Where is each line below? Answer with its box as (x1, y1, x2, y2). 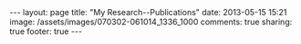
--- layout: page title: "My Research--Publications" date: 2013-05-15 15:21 (9, 7, 287, 17)
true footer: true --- (9, 26, 83, 37)
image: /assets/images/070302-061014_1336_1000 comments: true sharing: (9, 16, 293, 27)
